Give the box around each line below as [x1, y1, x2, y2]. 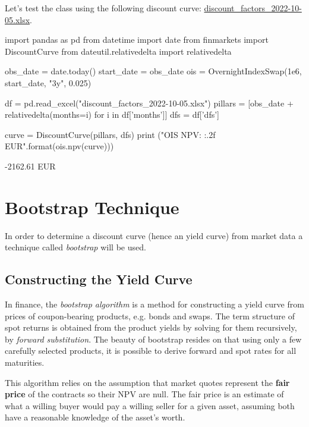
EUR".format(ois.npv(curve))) [5, 140, 114, 152]
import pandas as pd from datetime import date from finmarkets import [5, 33, 269, 46]
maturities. [5, 356, 45, 369]
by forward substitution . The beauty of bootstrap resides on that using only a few [5, 332, 302, 345]
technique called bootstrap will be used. [5, 241, 146, 253]
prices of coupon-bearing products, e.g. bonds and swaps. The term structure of [5, 309, 295, 322]
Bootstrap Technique [5, 194, 179, 219]
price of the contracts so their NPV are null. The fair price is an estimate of [5, 388, 284, 400]
